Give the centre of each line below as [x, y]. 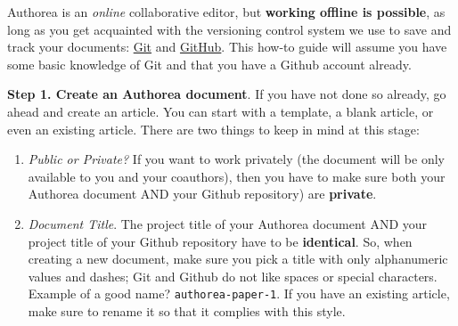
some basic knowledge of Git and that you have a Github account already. [209, 64]
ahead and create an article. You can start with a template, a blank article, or [221, 111]
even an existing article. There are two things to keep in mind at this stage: [213, 129]
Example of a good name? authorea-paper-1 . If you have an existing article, [239, 293]
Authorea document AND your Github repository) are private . [202, 194]
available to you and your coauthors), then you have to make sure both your [237, 176]
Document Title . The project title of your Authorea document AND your [228, 223]
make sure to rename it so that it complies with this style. [187, 310]
